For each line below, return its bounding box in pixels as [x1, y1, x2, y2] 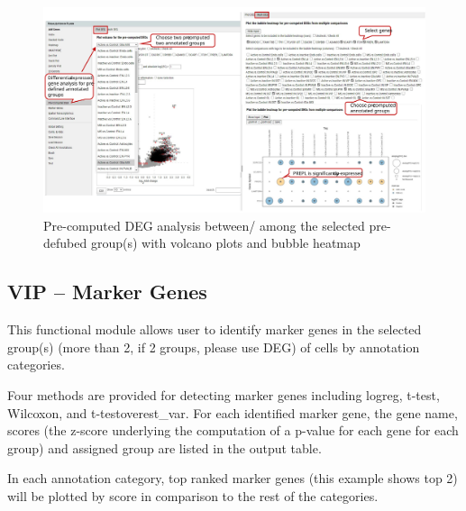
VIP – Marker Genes [7, 278, 207, 306]
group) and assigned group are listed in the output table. [7, 438, 322, 457]
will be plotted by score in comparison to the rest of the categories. [7, 486, 379, 505]
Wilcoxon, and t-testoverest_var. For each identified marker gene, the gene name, [7, 403, 458, 422]
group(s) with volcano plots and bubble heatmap [90, 233, 361, 252]
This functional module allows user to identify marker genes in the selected [7, 320, 422, 339]
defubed [43, 233, 87, 252]
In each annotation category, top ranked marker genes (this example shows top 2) [7, 469, 458, 488]
